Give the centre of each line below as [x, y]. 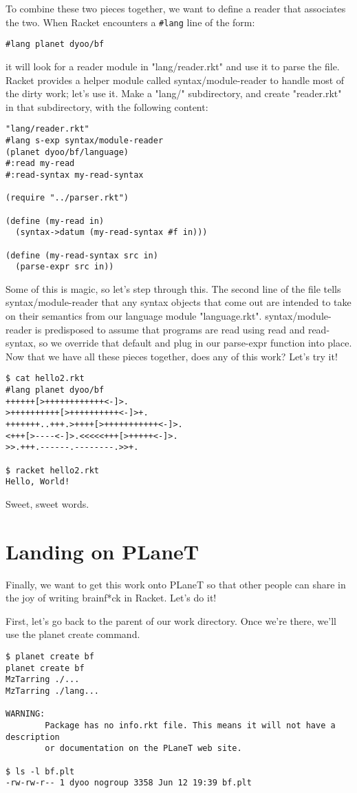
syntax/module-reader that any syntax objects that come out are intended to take [178, 302]
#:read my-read [40, 164]
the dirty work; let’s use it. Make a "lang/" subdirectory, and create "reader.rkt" [174, 93]
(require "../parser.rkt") [67, 198]
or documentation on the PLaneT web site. [143, 749]
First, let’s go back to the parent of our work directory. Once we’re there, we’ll [171, 620]
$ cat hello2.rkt [45, 379]
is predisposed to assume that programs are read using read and [170, 329]
